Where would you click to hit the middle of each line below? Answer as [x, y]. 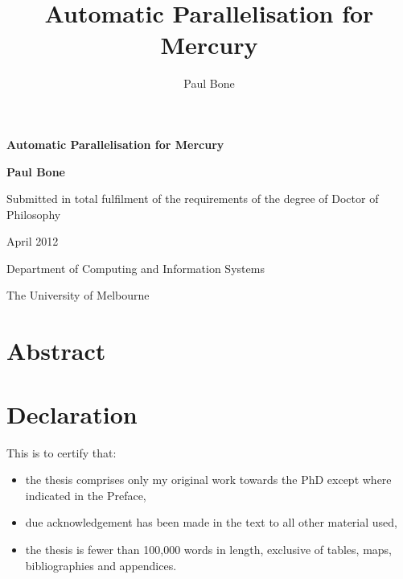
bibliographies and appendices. [101, 565]
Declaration [72, 414]
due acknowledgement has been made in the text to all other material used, [211, 522]
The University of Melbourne [78, 295]
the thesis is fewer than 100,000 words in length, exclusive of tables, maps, [208, 549]
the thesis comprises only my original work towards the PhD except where [208, 480]
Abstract [56, 351]
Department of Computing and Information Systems [136, 268]
